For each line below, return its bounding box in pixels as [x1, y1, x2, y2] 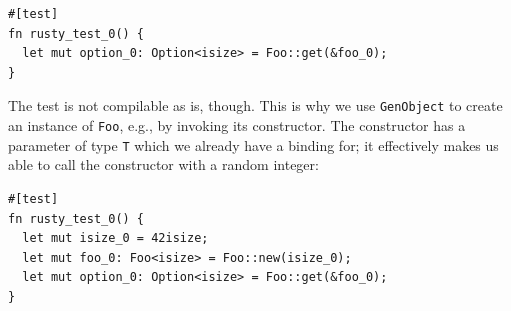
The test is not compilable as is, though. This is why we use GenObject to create [8, 95, 503, 116]
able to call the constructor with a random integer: [8, 154, 319, 175]
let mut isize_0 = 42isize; [22, 231, 209, 246]
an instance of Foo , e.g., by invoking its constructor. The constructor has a [8, 115, 466, 136]
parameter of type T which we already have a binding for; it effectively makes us [8, 134, 499, 155]
